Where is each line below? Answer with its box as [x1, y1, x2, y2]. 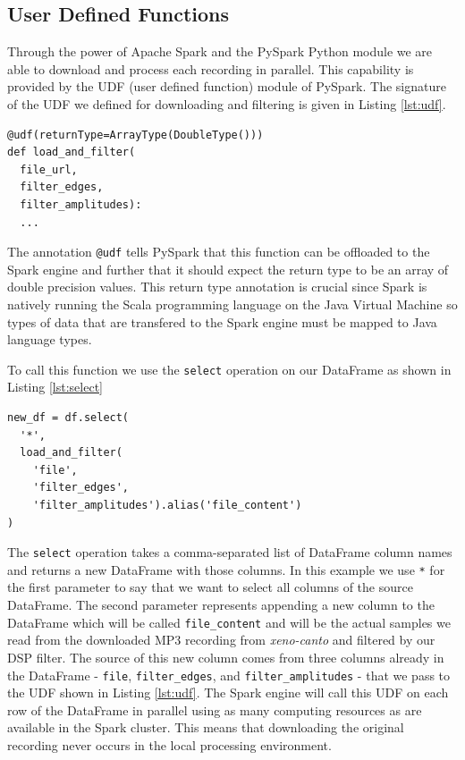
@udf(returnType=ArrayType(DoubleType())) [7, 128, 264, 141]
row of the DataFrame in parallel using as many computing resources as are [7, 700, 422, 719]
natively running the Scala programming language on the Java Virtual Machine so [7, 294, 458, 313]
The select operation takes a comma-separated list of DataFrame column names [7, 543, 452, 562]
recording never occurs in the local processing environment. [7, 735, 332, 754]
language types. [7, 330, 92, 349]
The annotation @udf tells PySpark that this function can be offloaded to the [7, 242, 430, 261]
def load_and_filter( [7, 146, 136, 159]
